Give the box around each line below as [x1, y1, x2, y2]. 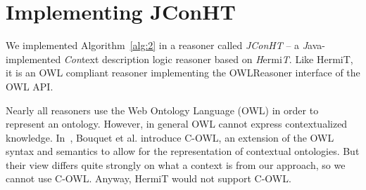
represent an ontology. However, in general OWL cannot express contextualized [6, 116, 348, 131]
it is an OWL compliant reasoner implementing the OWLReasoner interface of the [6, 65, 360, 80]
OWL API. [6, 79, 53, 93]
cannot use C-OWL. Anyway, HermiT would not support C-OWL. [6, 171, 291, 186]
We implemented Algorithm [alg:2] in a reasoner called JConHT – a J [6, 38, 308, 53]
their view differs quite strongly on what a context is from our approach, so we [6, 157, 346, 172]
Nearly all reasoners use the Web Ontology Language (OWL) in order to [6, 102, 319, 117]
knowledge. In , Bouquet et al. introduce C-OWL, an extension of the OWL [6, 130, 334, 144]
